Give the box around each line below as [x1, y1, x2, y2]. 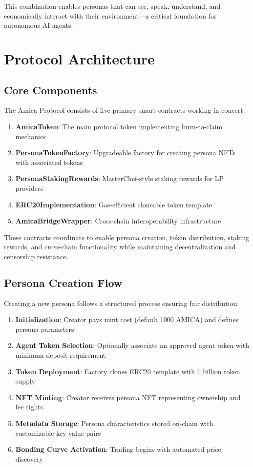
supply [15, 376, 35, 386]
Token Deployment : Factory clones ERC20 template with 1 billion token [15, 366, 240, 376]
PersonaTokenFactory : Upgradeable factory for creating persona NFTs [15, 147, 235, 158]
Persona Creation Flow [4, 275, 123, 290]
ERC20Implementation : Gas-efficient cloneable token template [15, 199, 212, 209]
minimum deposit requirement [15, 350, 106, 360]
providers [15, 183, 43, 193]
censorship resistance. [4, 251, 68, 261]
